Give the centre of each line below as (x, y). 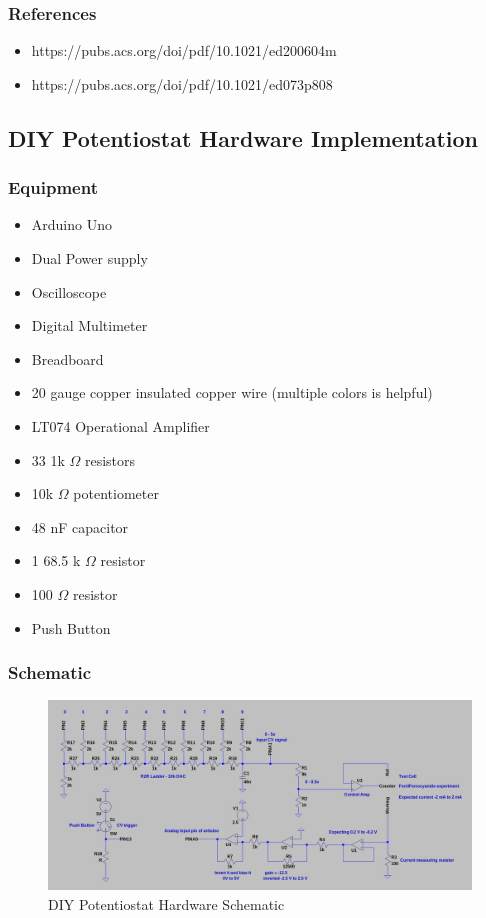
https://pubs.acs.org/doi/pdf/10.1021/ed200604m (184, 50)
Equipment (53, 187)
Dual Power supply (89, 258)
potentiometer (116, 493)
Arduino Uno (71, 224)
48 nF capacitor (80, 526)
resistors (110, 459)
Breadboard (67, 358)
